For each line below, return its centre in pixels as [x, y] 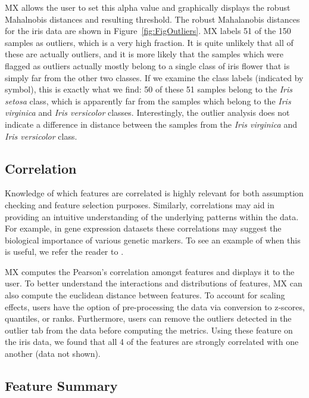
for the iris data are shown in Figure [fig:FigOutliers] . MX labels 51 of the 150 [148, 31]
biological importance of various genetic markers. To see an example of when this [153, 240]
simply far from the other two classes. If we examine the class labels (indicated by [154, 77]
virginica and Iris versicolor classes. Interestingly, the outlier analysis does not [147, 112]
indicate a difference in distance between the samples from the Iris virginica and [151, 124]
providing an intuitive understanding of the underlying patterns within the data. [152, 216]
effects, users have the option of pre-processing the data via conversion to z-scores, [155, 306]
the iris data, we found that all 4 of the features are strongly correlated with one [152, 342]
